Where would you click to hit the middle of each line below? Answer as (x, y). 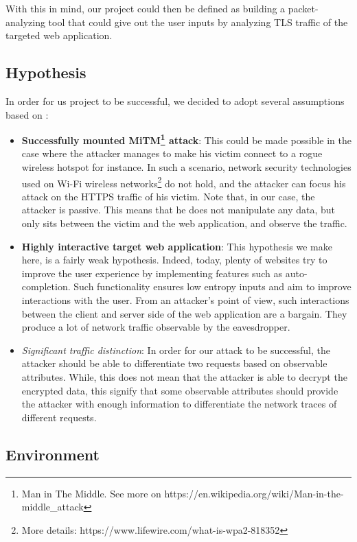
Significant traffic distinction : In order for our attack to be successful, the (176, 350)
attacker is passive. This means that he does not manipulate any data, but (178, 210)
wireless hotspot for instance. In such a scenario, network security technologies (186, 167)
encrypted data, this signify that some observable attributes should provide (180, 390)
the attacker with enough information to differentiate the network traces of (179, 404)
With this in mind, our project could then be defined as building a (146, 8)
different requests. (59, 417)
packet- (303, 8)
